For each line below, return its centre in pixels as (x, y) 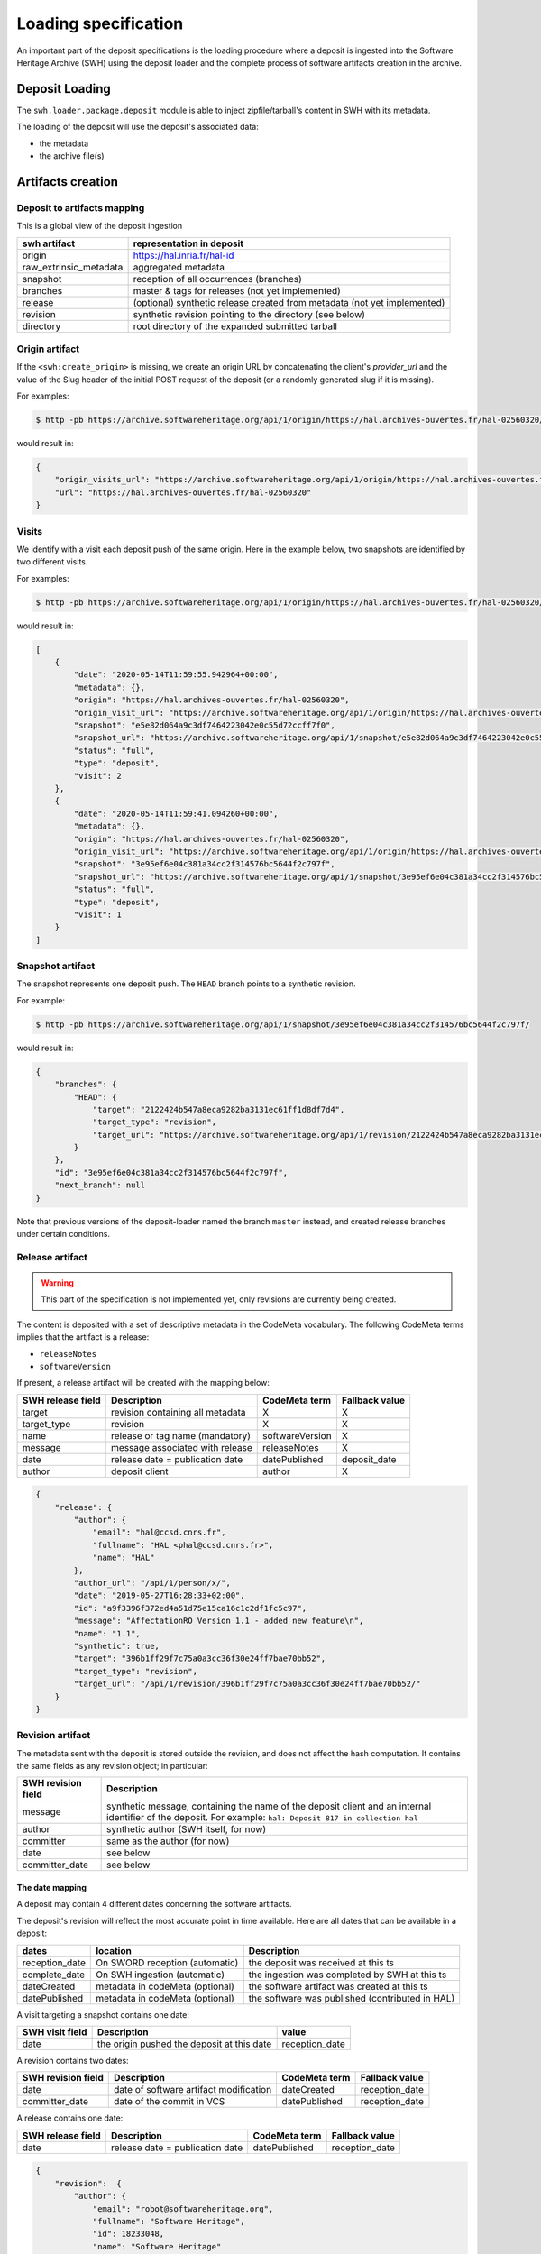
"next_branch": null (100, 1185)
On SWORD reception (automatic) (167, 1963)
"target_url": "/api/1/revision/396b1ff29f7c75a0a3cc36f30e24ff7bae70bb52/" (247, 1684)
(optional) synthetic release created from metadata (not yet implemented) (289, 302)
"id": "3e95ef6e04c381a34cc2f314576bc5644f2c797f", (171, 1173)
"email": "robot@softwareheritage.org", (183, 2208)
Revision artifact (54, 1736)
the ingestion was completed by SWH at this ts (348, 1975)
